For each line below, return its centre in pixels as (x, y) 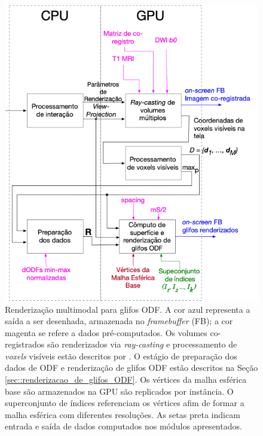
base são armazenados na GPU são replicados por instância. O (119, 391)
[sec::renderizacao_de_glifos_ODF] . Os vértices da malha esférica (126, 379)
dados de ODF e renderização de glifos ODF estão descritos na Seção (131, 368)
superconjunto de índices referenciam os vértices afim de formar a (125, 403)
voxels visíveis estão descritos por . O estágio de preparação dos (121, 356)
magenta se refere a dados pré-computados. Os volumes (106, 332)
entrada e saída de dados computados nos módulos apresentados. (123, 426)
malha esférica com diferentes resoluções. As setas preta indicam (123, 414)
